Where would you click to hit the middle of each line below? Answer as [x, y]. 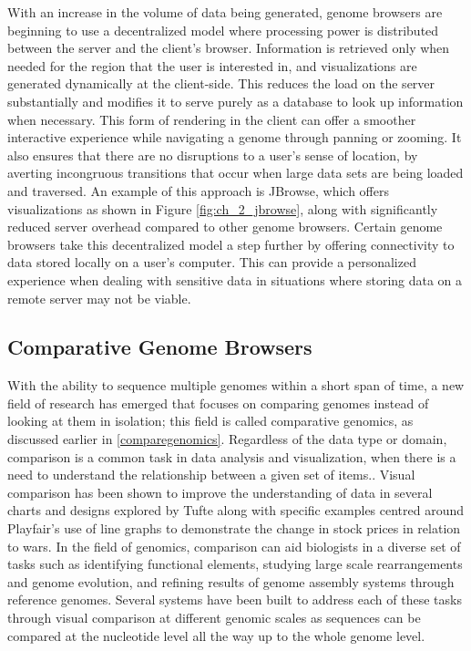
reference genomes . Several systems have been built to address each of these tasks [235, 599]
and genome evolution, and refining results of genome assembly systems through [231, 581]
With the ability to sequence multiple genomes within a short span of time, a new [236, 385]
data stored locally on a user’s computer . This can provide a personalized [212, 262]
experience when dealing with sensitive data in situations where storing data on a [235, 279]
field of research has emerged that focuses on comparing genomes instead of [218, 403]
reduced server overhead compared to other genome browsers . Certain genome [225, 227]
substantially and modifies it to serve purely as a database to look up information [235, 101]
